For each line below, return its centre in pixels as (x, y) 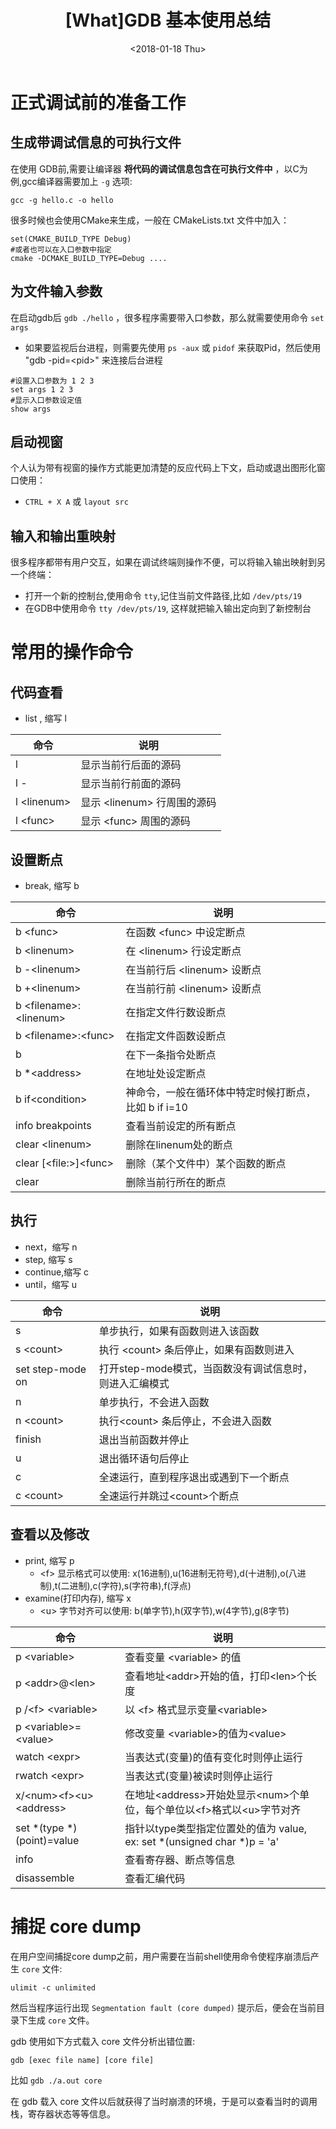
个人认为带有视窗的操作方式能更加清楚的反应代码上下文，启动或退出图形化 (163, 468)
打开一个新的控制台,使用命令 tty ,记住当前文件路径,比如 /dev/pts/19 (163, 596)
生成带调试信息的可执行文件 (96, 142)
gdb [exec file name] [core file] (82, 2060)
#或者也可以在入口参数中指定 (61, 249)
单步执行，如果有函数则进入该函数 (179, 1331)
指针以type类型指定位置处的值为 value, (216, 1828)
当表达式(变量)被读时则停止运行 (198, 1776)
